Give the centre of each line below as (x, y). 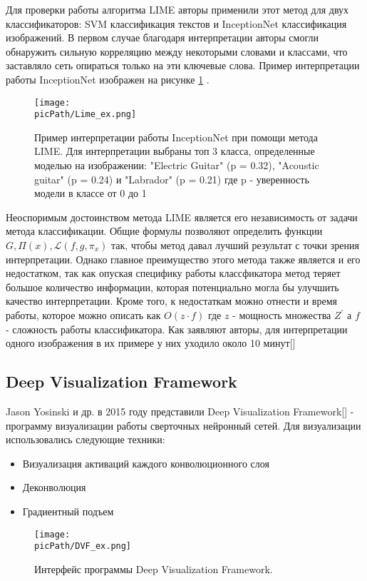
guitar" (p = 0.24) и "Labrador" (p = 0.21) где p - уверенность (172, 179)
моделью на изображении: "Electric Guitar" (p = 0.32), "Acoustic (177, 165)
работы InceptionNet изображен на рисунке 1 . (108, 79)
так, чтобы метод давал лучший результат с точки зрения (235, 245)
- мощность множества (282, 315)
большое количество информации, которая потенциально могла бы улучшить (172, 287)
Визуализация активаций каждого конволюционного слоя (146, 463)
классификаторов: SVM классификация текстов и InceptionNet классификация (176, 23)
